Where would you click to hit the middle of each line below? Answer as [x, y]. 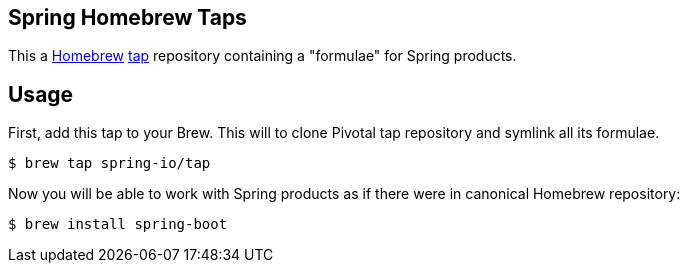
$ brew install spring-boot [118, 224]
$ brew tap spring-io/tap [109, 163]
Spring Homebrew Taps [127, 17]
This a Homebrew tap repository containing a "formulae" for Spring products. [262, 56]
